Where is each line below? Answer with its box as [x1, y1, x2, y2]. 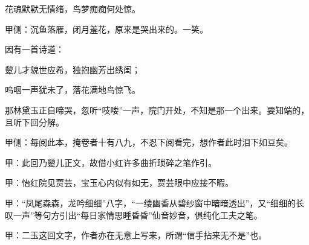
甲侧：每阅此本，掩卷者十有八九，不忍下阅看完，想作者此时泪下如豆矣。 [5, 136, 293, 148]
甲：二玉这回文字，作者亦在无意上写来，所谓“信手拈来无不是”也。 [5, 229, 267, 241]
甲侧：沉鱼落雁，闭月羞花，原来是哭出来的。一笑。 [5, 22, 208, 35]
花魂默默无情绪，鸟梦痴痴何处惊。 [5, 2, 140, 14]
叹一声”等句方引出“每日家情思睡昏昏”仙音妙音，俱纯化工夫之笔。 [5, 208, 262, 221]
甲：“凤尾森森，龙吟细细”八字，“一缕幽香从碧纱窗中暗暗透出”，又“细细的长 [5, 196, 305, 209]
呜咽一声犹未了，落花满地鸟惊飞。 [5, 83, 140, 96]
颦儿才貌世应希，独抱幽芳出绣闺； [5, 63, 140, 75]
